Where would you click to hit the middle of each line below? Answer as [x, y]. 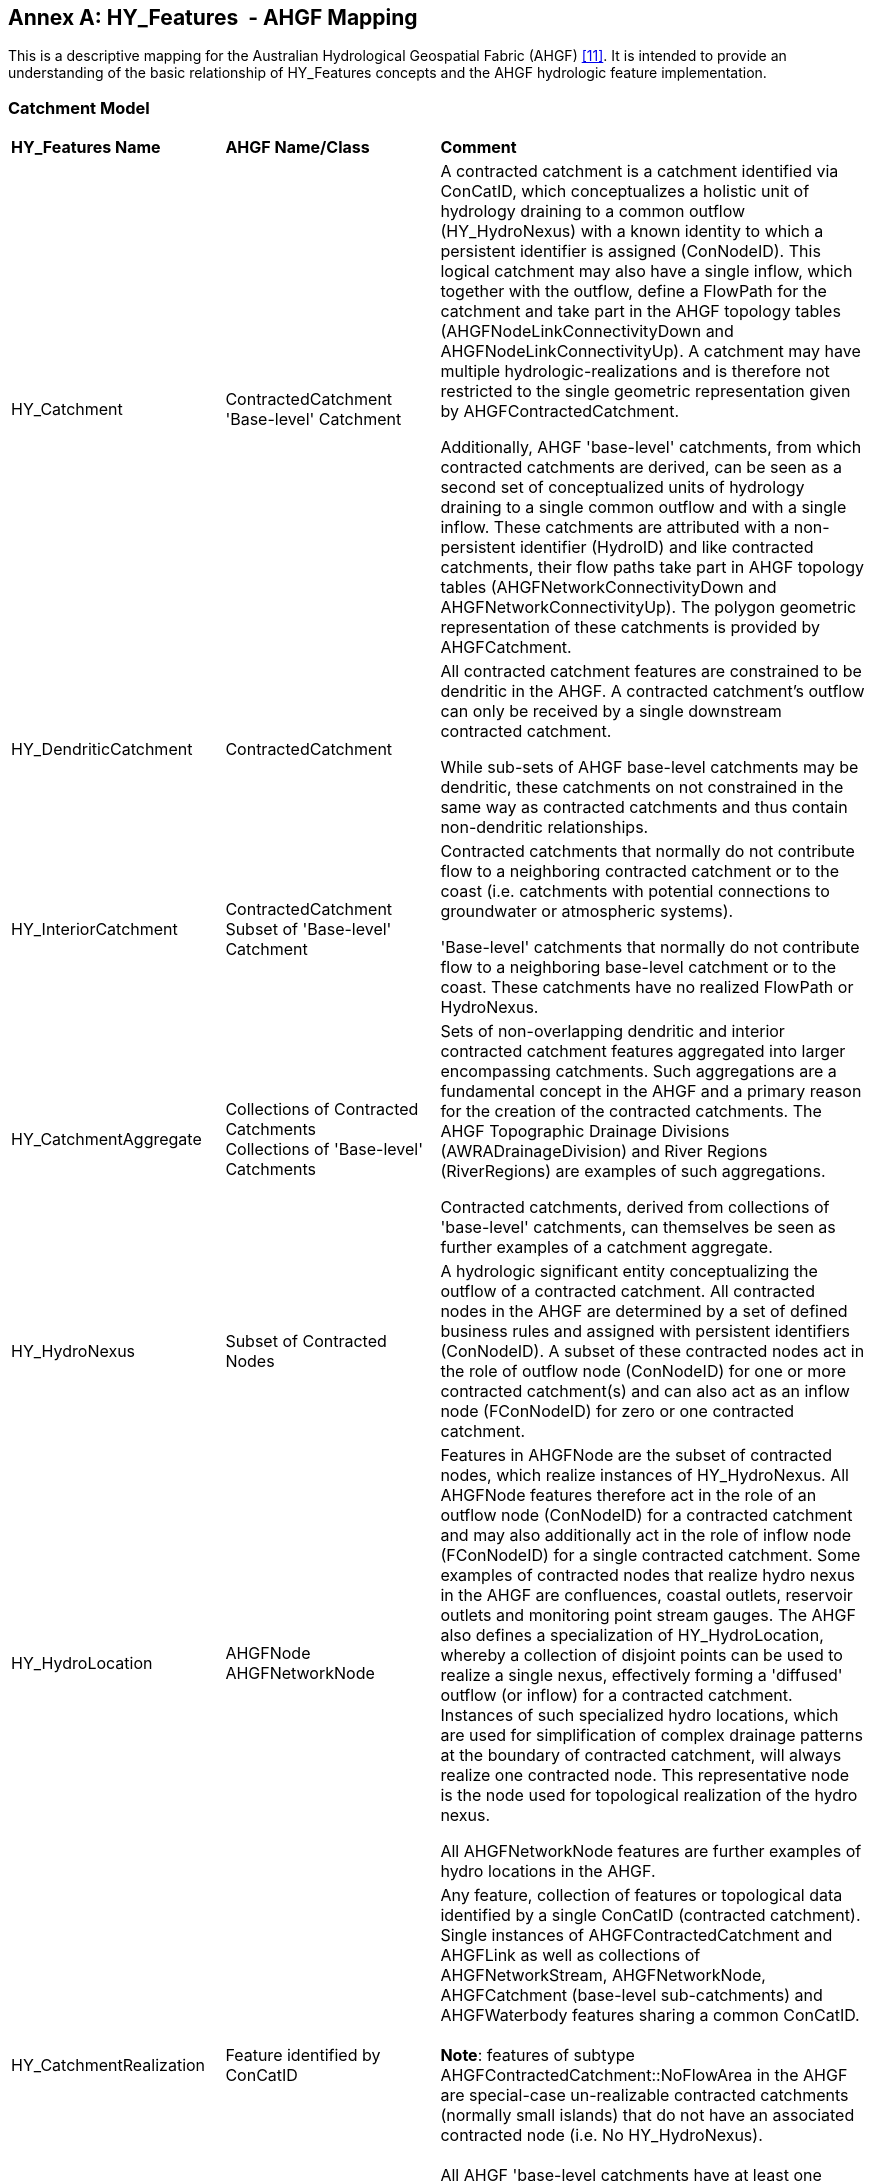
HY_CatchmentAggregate [106, 1139]
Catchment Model [79, 107]
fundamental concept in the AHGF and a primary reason [651, 1091]
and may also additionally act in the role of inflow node [646, 1535]
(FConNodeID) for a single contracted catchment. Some [650, 1555]
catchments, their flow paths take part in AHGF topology [652, 567]
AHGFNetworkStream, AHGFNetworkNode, [603, 1975]
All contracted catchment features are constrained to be [651, 671]
